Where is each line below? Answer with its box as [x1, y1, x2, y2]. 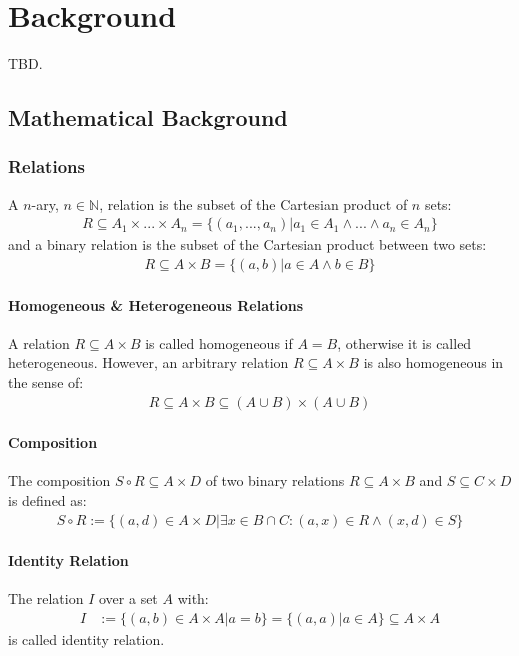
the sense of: [8, 371, 84, 392]
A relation [8, 332, 70, 353]
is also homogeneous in [363, 352, 504, 373]
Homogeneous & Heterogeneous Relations [8, 294, 304, 315]
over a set [98, 588, 158, 609]
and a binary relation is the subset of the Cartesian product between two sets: [8, 234, 487, 255]
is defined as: [8, 489, 87, 510]
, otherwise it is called [337, 332, 472, 353]
